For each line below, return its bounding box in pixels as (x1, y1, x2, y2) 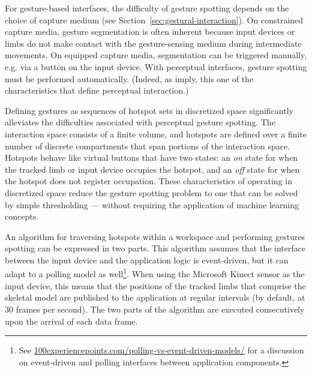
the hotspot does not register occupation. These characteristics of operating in (5, 175, 292, 187)
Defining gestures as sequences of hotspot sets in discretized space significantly (5, 104, 293, 116)
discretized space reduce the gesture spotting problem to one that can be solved (5, 186, 298, 199)
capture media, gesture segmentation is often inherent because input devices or (5, 25, 295, 38)
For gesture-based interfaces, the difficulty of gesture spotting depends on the (5, 2, 289, 14)
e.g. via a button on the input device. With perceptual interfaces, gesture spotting (5, 60, 307, 73)
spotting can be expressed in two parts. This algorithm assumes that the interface (5, 242, 306, 254)
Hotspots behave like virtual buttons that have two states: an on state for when (5, 151, 298, 164)
